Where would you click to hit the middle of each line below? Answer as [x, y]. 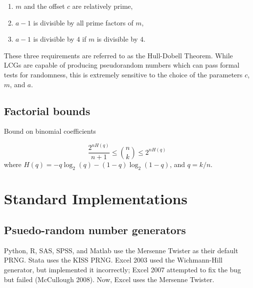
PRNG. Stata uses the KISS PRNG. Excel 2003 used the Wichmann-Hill [113, 260]
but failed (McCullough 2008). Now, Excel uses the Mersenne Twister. [109, 279]
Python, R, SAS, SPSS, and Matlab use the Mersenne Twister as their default [121, 250]
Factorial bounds [47, 110]
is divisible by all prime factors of [83, 22]
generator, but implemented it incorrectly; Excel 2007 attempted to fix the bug [123, 270]
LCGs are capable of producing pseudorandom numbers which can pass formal [122, 65]
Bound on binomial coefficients [50, 131]
